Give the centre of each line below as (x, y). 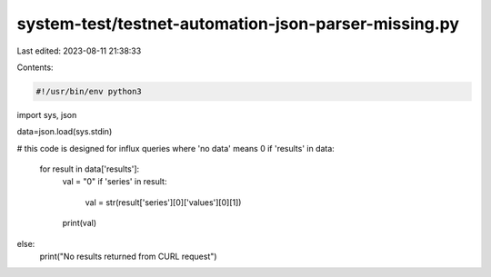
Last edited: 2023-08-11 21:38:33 (79, 51)
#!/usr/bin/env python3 (89, 91)
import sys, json (47, 114)
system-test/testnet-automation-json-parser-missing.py (238, 24)
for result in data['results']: (90, 169)
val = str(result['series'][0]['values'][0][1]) (163, 202)
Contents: (35, 67)
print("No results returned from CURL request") (128, 257)
